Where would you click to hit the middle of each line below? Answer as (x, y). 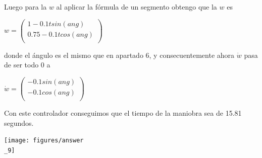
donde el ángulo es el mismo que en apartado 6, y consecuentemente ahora (119, 55)
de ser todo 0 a (27, 65)
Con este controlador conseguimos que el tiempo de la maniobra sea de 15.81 (123, 113)
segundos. (19, 123)
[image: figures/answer (44, 141)
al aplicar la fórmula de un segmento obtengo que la (137, 7)
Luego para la (25, 7)
